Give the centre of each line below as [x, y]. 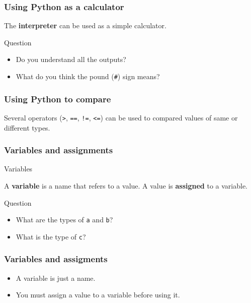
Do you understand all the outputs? [71, 59]
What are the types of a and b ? [64, 220]
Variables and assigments [56, 259]
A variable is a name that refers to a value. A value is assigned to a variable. [126, 185]
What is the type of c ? [51, 236]
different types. [27, 127]
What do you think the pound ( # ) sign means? [88, 76]
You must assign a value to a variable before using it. [98, 295]
